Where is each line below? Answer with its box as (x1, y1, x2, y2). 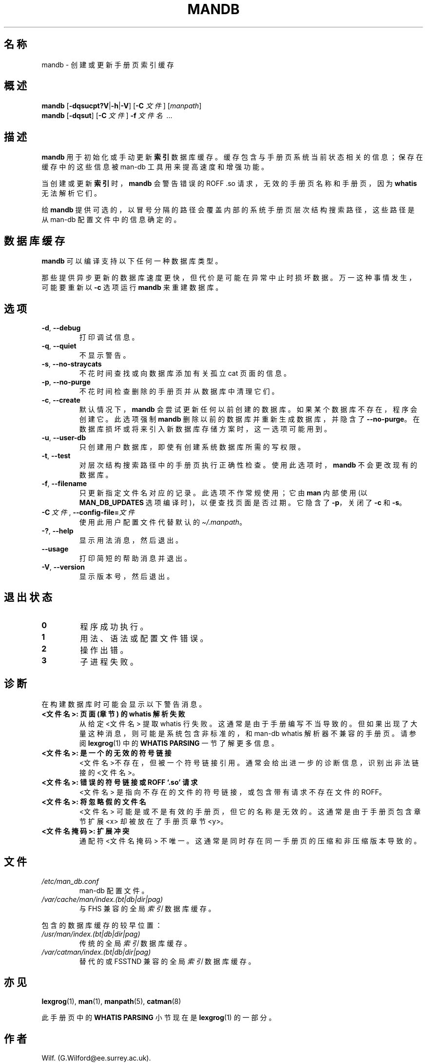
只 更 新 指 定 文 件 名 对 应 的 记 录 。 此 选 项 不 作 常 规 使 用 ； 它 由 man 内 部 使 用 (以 (79, 488, 368, 497)
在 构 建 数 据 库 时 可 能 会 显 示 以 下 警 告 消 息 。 (41, 699, 206, 708)
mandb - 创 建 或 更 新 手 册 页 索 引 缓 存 (41, 60, 174, 69)
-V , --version (41, 562, 85, 571)
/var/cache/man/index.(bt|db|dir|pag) (41, 895, 163, 903)
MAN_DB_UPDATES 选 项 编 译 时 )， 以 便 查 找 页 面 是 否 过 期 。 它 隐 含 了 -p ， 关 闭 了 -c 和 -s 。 (79, 498, 406, 507)
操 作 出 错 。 (80, 645, 128, 655)
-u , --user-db (41, 433, 86, 442)
